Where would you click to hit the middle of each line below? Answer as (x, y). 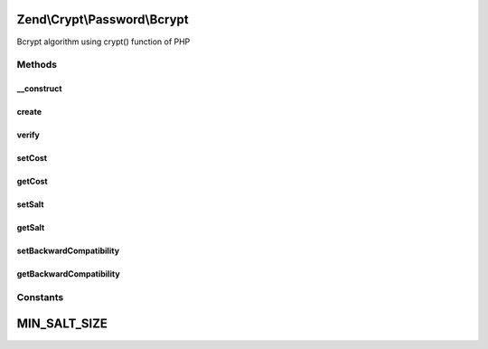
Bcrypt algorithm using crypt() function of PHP (103, 42)
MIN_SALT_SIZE (62, 324)
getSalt (31, 228)
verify (28, 135)
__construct (39, 89)
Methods (37, 65)
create (29, 112)
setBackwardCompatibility (68, 251)
